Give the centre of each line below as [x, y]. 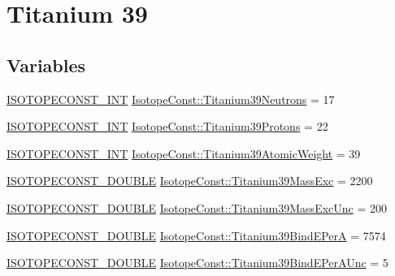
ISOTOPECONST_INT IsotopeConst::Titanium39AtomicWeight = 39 [184, 153]
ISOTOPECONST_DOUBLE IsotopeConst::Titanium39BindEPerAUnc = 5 [197, 263]
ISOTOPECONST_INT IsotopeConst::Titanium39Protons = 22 [167, 126]
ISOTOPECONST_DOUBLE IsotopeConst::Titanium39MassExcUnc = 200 [197, 207]
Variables [46, 65]
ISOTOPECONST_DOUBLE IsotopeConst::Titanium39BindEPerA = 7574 [196, 235]
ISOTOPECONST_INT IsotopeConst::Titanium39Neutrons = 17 [171, 99]
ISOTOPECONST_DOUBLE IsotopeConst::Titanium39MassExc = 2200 [190, 181]
